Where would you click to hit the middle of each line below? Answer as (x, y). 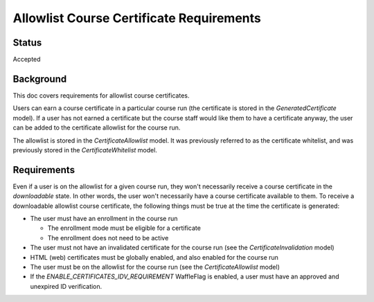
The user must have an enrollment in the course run (104, 219)
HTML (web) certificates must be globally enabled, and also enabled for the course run (154, 257)
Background (40, 79)
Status (27, 43)
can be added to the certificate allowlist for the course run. (97, 127)
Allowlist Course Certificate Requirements (137, 18)
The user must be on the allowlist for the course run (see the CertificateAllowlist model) (155, 267)
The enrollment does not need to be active (108, 238)
